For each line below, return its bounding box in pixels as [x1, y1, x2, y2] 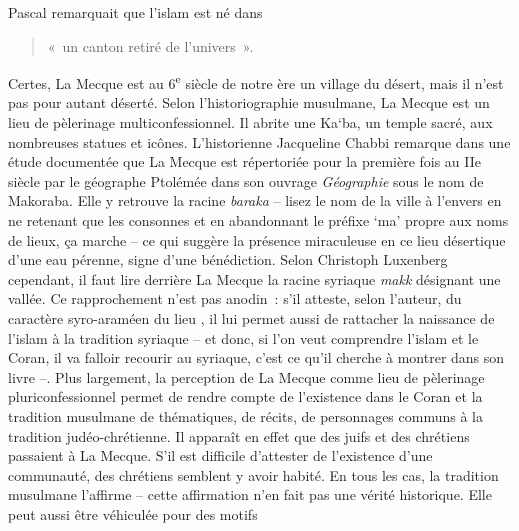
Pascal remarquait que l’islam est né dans [8, 2, 263, 22]
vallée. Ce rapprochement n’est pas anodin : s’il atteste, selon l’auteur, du [8, 288, 462, 309]
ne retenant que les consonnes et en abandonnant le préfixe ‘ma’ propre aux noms [8, 210, 509, 230]
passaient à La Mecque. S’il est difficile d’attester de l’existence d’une [8, 445, 433, 466]
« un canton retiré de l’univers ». [47, 35, 254, 56]
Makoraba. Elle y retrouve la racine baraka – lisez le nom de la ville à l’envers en [8, 190, 502, 211]
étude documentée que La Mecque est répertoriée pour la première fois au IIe [8, 151, 482, 172]
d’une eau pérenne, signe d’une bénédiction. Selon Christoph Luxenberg [8, 249, 448, 270]
